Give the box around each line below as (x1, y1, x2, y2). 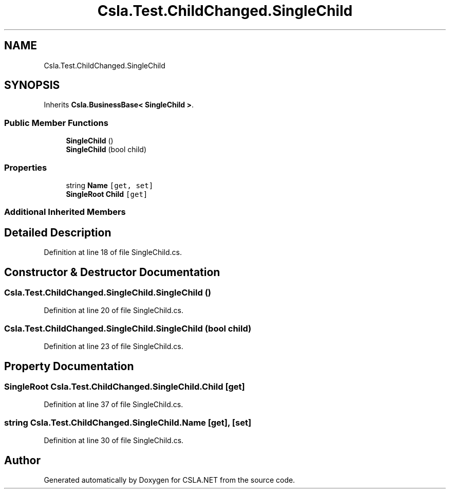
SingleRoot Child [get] (66, 189, 148, 198)
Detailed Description (4, 226, 111, 239)
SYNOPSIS (4, 79, 60, 92)
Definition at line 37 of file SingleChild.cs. (44, 400, 183, 409)
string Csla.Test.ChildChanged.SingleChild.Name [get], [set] (4, 417, 252, 428)
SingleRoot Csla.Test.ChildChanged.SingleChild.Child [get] (4, 381, 245, 392)
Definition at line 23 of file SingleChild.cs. (44, 342, 183, 351)
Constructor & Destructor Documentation (4, 265, 220, 279)
